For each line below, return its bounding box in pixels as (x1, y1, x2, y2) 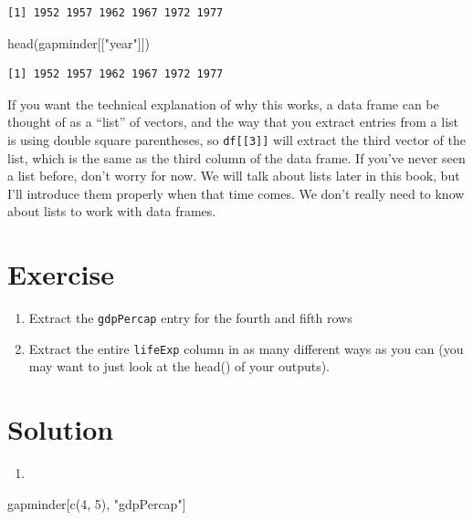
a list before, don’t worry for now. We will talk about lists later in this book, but (7, 166, 460, 185)
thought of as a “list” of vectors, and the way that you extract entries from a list (7, 112, 459, 131)
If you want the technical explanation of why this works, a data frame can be (7, 94, 439, 113)
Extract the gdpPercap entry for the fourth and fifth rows (28, 308, 352, 328)
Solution (7, 411, 114, 448)
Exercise (7, 255, 114, 293)
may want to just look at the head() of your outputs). (28, 357, 331, 376)
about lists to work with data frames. (7, 202, 216, 221)
